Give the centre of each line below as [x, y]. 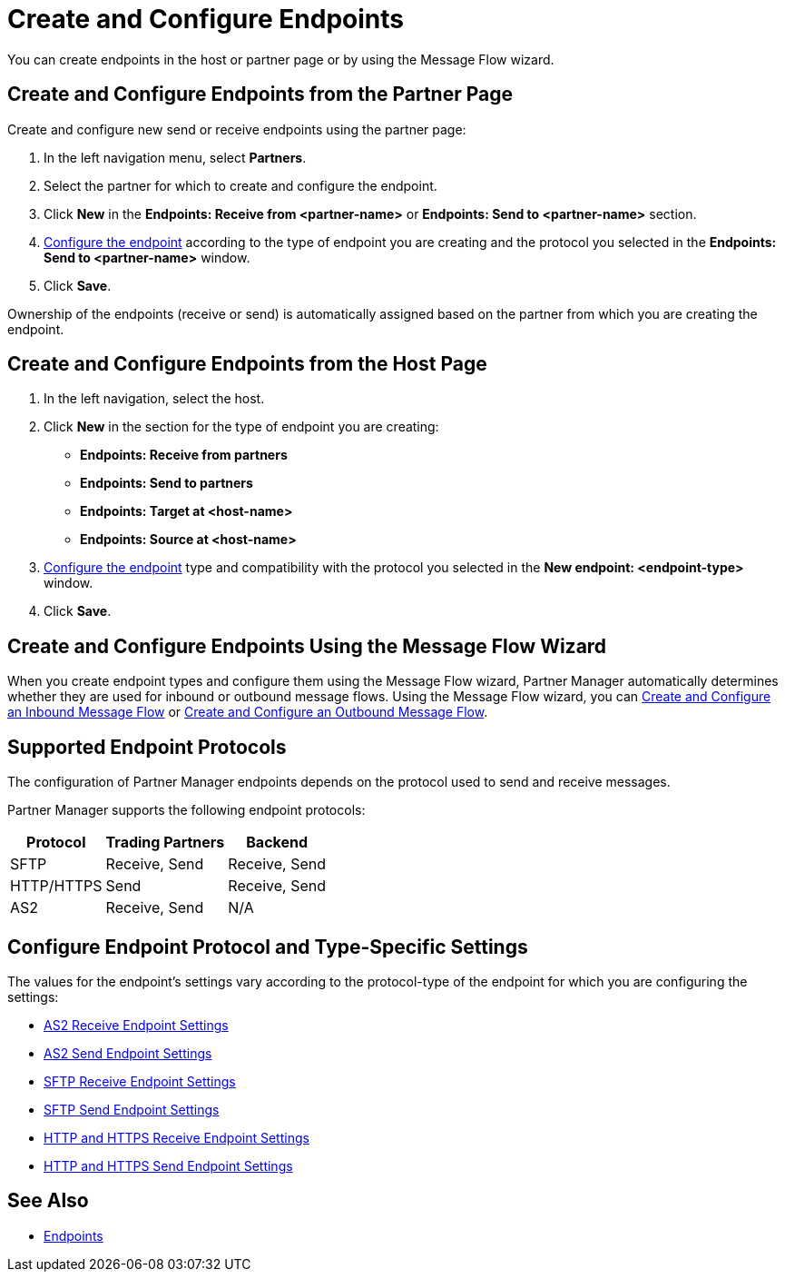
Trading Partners [165, 843]
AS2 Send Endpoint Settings [128, 1053]
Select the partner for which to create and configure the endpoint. [240, 185]
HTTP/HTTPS [56, 886]
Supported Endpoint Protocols [147, 747]
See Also [48, 1201]
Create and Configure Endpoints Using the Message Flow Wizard [307, 646]
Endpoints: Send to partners [167, 483]
